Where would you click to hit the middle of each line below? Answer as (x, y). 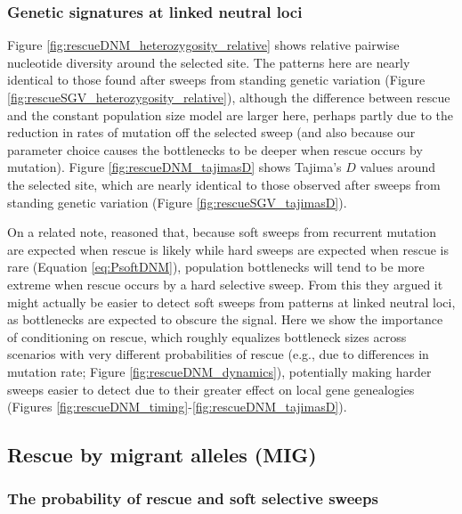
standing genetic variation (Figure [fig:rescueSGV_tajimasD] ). (177, 202)
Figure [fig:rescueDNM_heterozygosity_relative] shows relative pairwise (203, 45)
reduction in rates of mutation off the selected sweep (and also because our (211, 132)
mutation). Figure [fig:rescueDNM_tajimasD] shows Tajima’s (174, 167)
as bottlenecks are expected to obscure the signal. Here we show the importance (225, 319)
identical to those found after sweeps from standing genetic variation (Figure (216, 80)
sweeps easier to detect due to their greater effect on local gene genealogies (211, 389)
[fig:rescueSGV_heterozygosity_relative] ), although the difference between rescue (229, 97)
